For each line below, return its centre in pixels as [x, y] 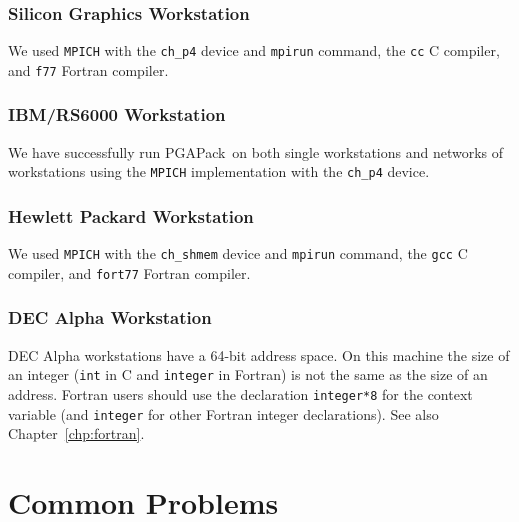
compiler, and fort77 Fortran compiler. [129, 272]
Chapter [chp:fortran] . [76, 433]
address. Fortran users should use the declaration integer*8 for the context [240, 394]
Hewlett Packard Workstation [131, 215]
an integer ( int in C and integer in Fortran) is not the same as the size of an [248, 374]
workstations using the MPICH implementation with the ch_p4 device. [219, 171]
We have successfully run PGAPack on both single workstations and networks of [256, 151]
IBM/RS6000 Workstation [117, 114]
